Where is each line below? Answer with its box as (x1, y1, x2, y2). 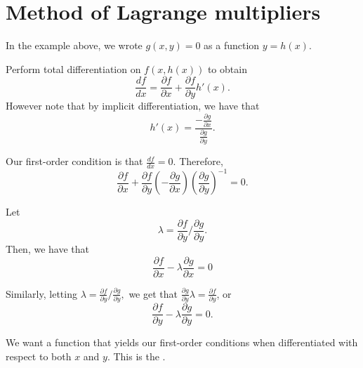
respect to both (6, 348, 72, 363)
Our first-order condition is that (6, 154, 143, 169)
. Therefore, (173, 154, 223, 169)
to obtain (207, 61, 247, 76)
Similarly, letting (6, 286, 77, 301)
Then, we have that (6, 242, 89, 256)
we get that (128, 286, 178, 301)
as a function (204, 38, 260, 53)
